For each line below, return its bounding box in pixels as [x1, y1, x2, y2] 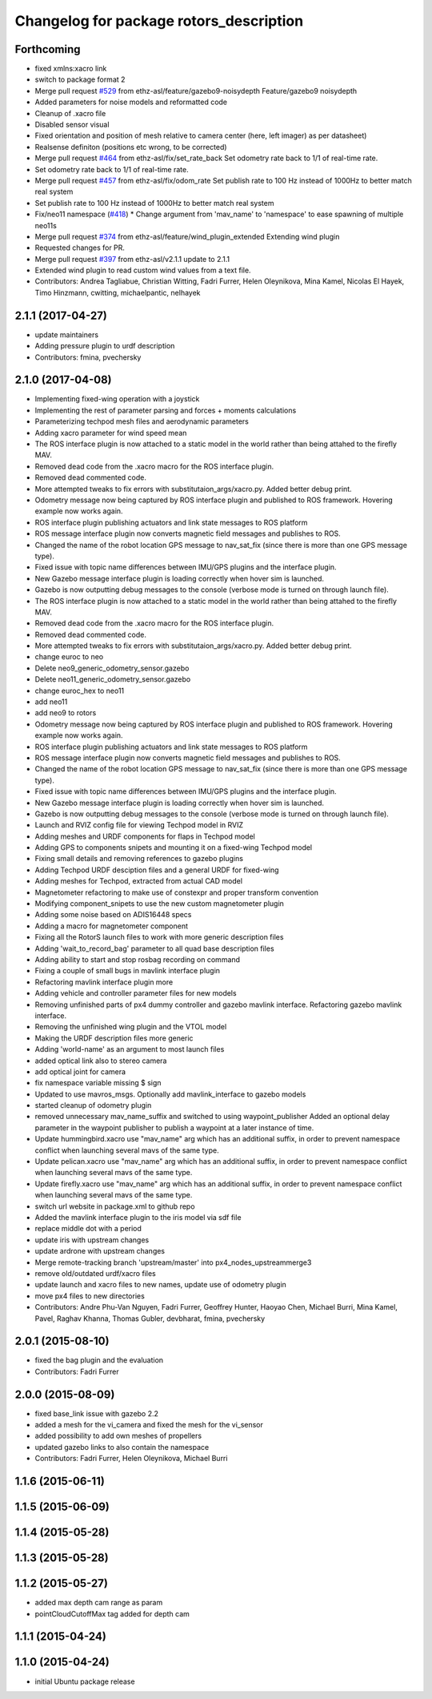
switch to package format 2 [34, 74, 126, 84]
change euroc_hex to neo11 [34, 686, 125, 695]
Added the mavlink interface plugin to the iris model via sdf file [34, 1212, 242, 1222]
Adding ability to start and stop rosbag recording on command [34, 955, 240, 964]
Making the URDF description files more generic [34, 1033, 194, 1043]
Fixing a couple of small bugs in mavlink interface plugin [34, 966, 220, 976]
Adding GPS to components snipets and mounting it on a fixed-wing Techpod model [34, 843, 313, 852]
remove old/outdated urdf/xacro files [34, 1268, 156, 1278]
